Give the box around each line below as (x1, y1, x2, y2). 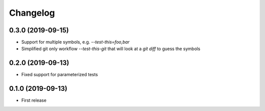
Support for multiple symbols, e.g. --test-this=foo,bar (21, 39, 130, 45)
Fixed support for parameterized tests (21, 72, 98, 78)
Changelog (9, 7, 55, 18)
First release (21, 97, 47, 103)
